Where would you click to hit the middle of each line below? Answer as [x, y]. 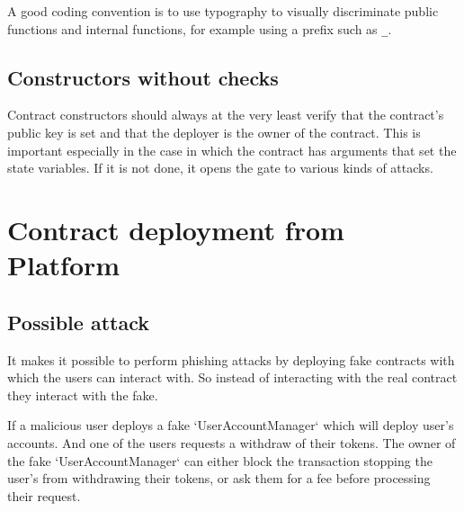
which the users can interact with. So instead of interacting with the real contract [232, 377]
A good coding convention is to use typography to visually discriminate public [223, 11]
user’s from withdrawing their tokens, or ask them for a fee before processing [219, 478]
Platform [64, 265]
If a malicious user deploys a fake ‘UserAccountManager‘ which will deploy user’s [231, 425]
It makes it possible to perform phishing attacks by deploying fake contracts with [231, 359]
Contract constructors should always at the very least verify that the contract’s [226, 115]
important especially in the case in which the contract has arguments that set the [232, 150]
